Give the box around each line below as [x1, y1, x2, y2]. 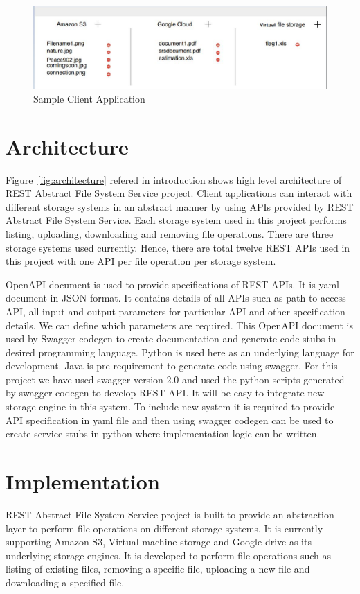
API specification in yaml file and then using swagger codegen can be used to [6, 412, 334, 427]
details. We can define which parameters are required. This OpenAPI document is [6, 317, 353, 332]
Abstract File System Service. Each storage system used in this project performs [6, 213, 347, 227]
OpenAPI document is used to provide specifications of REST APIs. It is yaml [6, 277, 339, 291]
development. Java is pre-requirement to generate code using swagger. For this [6, 358, 338, 373]
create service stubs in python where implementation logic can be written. [6, 426, 320, 441]
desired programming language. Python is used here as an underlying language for [6, 344, 354, 359]
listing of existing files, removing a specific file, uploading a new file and [6, 561, 310, 576]
